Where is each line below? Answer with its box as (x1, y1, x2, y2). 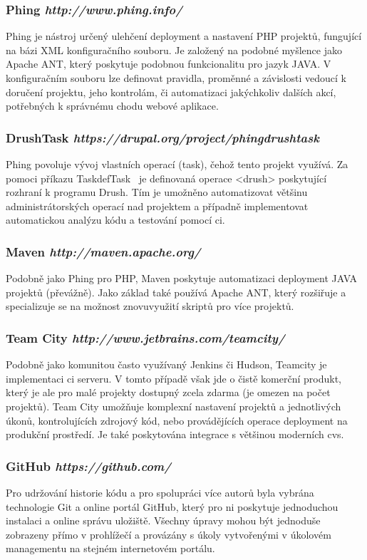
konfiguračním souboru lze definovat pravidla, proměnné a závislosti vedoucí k (6, 71, 346, 85)
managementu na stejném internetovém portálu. (6, 541, 215, 556)
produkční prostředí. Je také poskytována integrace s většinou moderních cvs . (6, 427, 344, 442)
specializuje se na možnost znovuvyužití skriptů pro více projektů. (6, 299, 294, 313)
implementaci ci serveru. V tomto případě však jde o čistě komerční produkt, (6, 370, 341, 385)
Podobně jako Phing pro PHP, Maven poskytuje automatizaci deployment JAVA (6, 271, 358, 286)
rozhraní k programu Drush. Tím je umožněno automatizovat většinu (6, 185, 308, 199)
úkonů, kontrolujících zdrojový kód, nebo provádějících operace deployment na (6, 413, 348, 427)
